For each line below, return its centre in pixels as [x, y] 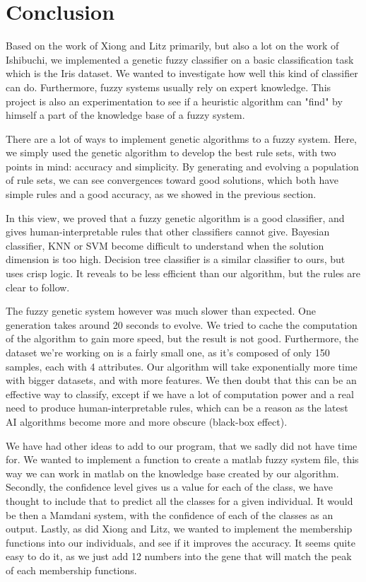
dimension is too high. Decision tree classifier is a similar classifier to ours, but [176, 259]
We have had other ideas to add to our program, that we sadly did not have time [182, 445]
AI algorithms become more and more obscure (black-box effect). [147, 421]
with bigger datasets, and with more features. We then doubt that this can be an [181, 380]
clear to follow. [38, 287]
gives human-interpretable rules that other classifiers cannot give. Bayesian [168, 232]
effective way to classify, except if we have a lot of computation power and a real [180, 394]
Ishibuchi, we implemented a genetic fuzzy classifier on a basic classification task [180, 59]
